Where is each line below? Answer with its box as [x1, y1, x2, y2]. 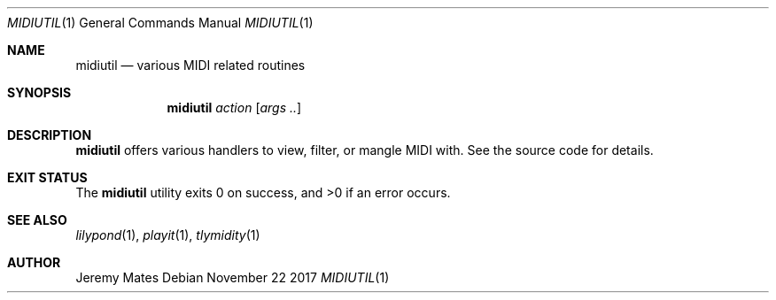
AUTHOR [7, 255, 61, 270]
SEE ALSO [7, 212, 67, 227]
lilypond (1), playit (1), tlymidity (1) [75, 227, 260, 242]
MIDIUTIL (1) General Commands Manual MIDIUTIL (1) [7, 15, 314, 30]
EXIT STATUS [7, 170, 88, 185]
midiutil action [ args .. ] [167, 100, 302, 115]
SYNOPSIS [7, 85, 72, 100]
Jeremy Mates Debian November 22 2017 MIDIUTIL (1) [75, 270, 390, 285]
